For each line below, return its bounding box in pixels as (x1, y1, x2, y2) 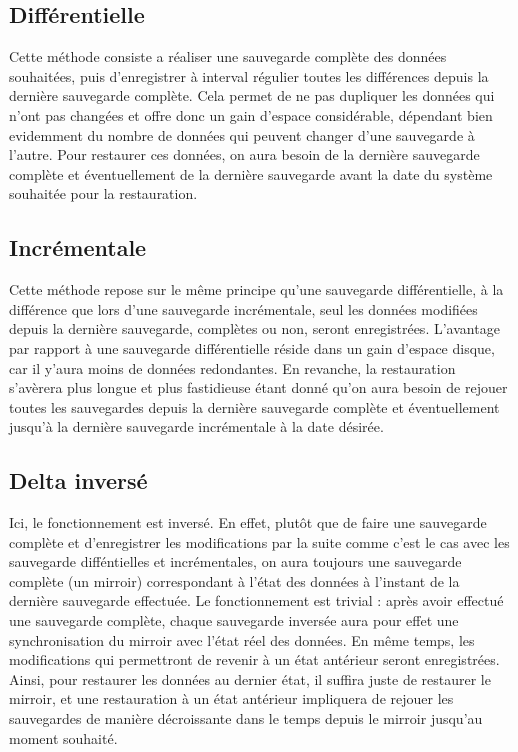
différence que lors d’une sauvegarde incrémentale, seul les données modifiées (9, 298, 478, 319)
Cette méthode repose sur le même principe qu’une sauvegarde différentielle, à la (9, 279, 504, 300)
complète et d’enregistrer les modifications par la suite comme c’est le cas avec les (9, 531, 510, 552)
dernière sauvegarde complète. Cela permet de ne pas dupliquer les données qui (9, 85, 495, 106)
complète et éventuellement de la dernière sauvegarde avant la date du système (9, 163, 493, 184)
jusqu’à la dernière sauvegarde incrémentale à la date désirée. (9, 416, 384, 437)
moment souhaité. (9, 727, 118, 748)
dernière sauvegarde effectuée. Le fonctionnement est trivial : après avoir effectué (9, 590, 504, 611)
